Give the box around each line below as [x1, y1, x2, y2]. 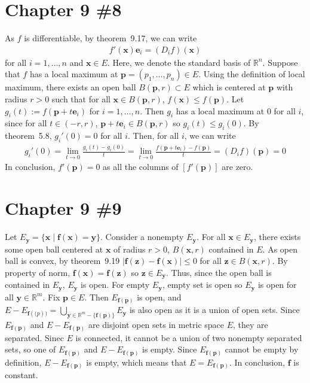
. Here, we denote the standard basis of [107, 56, 251, 68]
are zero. [222, 160, 253, 173]
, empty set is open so [162, 278, 243, 291]
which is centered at [192, 81, 266, 93]
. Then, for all [128, 129, 179, 142]
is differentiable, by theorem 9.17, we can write [24, 32, 197, 44]
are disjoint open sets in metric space [88, 318, 225, 331]
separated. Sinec [5, 331, 64, 344]
